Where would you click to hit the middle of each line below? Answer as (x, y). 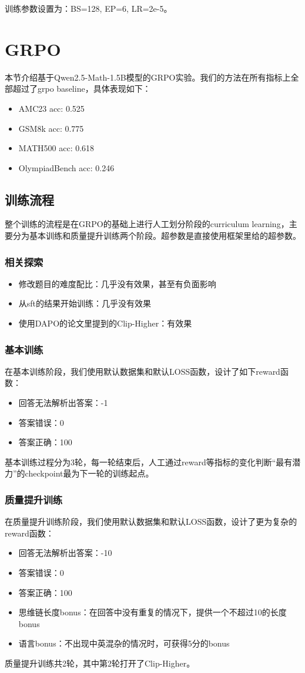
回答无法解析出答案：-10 (65, 553)
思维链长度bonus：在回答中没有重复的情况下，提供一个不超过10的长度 (152, 612)
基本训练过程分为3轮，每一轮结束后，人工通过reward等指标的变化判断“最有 (149, 462)
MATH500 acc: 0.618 (56, 148)
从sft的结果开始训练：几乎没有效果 (85, 303)
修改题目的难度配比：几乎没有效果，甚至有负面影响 (117, 283)
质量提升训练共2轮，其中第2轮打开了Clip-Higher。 (100, 663)
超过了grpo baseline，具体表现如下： (82, 89)
